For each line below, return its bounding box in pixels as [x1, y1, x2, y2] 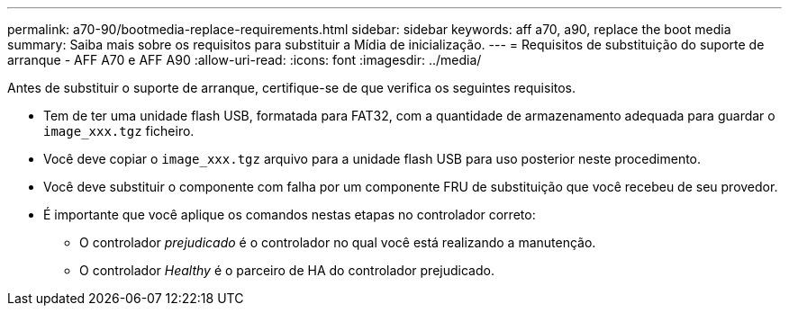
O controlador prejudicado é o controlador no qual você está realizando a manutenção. [79, 235, 596, 250]
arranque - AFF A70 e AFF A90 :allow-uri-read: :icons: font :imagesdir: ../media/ [7, 52, 482, 67]
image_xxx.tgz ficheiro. [43, 123, 195, 139]
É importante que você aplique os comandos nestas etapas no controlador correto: [43, 207, 536, 222]
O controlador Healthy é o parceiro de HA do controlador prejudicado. [79, 263, 494, 278]
